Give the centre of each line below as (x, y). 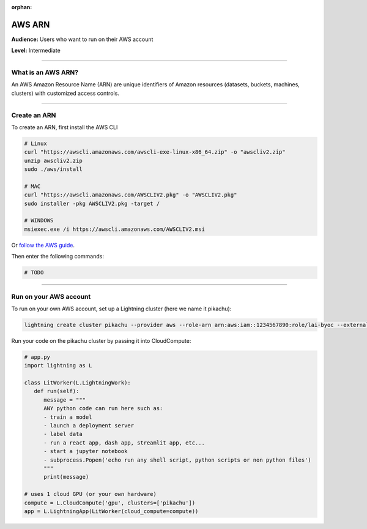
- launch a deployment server (89, 426)
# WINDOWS (39, 221)
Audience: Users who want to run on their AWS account (82, 39)
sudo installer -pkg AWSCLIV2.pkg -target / (92, 203)
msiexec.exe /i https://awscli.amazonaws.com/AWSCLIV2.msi (114, 229)
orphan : (22, 7)
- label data (63, 434)
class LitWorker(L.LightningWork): (77, 383)
